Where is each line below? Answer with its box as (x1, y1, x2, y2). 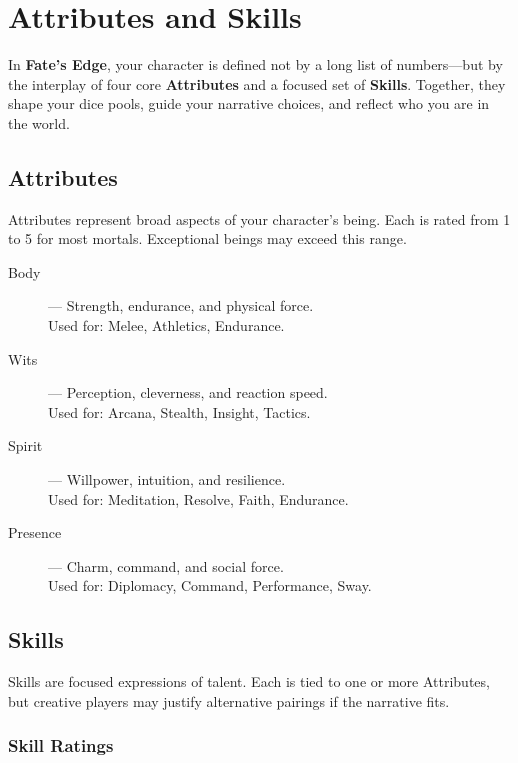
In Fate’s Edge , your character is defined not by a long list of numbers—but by (8, 54, 503, 75)
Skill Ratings (8, 733, 114, 758)
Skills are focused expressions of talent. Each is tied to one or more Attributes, (8, 671, 490, 692)
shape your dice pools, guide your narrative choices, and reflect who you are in (8, 93, 490, 114)
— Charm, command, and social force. (48, 555, 284, 576)
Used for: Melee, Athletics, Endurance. (48, 315, 285, 336)
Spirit (8, 435, 43, 456)
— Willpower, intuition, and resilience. (48, 469, 286, 490)
